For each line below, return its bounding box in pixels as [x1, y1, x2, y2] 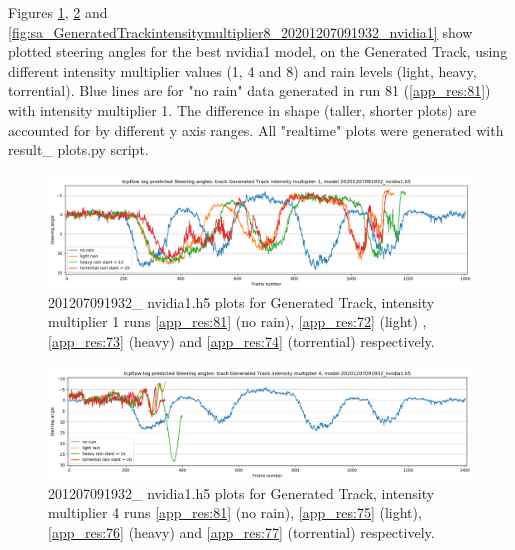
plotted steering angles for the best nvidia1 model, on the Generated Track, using [8, 41, 508, 62]
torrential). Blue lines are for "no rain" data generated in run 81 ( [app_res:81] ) [8, 80, 491, 101]
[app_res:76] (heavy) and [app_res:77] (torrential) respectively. [48, 522, 435, 543]
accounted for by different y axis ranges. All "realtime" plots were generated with [8, 119, 504, 140]
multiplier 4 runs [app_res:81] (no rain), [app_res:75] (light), [48, 502, 422, 523]
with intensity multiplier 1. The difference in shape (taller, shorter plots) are [8, 99, 476, 120]
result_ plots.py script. [8, 139, 149, 160]
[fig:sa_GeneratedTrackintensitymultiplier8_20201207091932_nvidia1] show [8, 21, 473, 42]
